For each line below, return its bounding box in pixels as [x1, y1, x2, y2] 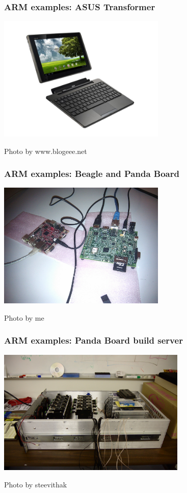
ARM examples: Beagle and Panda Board [4, 167, 179, 180]
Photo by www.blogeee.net [4, 145, 87, 156]
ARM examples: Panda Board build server [4, 334, 183, 347]
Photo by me [4, 312, 44, 323]
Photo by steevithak [4, 479, 67, 489]
